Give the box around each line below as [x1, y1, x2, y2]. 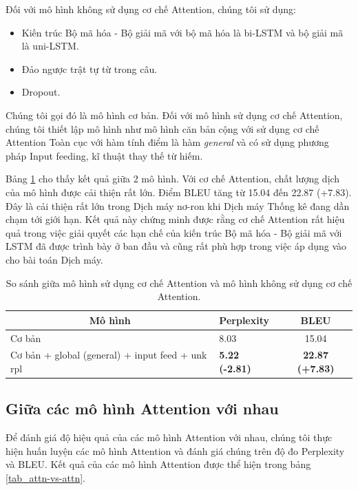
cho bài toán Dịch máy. [6, 252, 103, 266]
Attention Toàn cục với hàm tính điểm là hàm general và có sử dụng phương [6, 135, 329, 149]
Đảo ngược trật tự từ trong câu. [21, 61, 158, 76]
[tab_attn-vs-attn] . [6, 471, 86, 485]
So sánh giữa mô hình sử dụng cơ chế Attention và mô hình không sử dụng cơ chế [6, 275, 352, 290]
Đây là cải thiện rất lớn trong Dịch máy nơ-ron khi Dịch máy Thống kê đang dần [6, 198, 350, 213]
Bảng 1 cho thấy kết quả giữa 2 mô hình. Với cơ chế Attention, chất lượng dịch [6, 171, 340, 186]
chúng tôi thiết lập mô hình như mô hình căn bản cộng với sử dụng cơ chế [6, 121, 319, 136]
